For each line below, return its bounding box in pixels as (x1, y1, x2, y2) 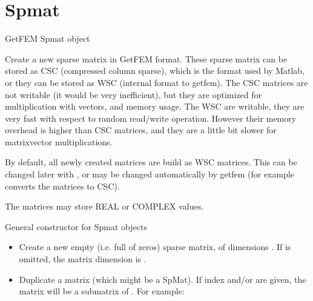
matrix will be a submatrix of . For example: (19, 285, 185, 297)
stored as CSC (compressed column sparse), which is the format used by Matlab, (5, 64, 305, 77)
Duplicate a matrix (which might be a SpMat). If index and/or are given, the (19, 273, 306, 285)
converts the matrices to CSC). (5, 179, 120, 192)
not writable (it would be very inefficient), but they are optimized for (5, 88, 262, 101)
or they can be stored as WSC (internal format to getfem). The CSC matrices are (5, 76, 308, 88)
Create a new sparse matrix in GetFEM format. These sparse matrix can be (5, 52, 288, 65)
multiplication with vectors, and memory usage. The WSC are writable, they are (5, 100, 305, 113)
